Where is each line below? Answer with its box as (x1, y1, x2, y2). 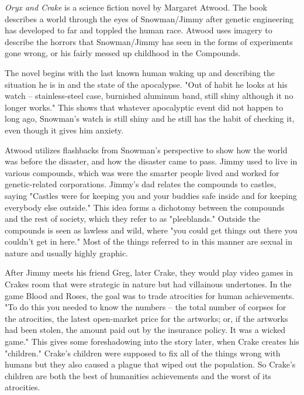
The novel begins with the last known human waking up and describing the (5, 66, 275, 78)
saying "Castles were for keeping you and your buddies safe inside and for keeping (5, 189, 297, 201)
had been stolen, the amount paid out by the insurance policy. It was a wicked (5, 324, 286, 336)
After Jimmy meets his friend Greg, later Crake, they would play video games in (5, 266, 293, 279)
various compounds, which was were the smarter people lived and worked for (5, 166, 279, 178)
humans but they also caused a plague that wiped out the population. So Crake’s (5, 358, 296, 370)
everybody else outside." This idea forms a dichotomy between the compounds (5, 201, 285, 213)
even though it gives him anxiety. (5, 123, 124, 136)
